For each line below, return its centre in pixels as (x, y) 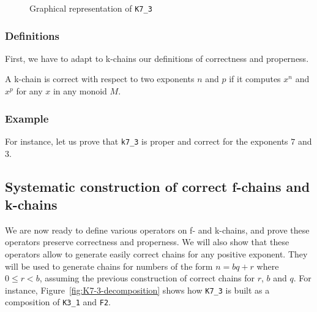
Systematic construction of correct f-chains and (158, 186)
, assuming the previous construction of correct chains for (147, 278)
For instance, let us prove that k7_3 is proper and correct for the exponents (147, 141)
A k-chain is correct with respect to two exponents (100, 79)
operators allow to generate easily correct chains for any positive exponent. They (156, 253)
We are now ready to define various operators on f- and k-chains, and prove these (157, 230)
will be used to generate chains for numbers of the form (109, 266)
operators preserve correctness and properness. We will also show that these (147, 242)
